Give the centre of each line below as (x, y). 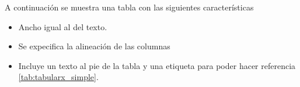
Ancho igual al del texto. (63, 26)
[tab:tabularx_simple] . (58, 77)
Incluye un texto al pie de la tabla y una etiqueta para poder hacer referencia (157, 65)
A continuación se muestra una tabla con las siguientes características (129, 7)
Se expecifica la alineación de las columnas (94, 46)
